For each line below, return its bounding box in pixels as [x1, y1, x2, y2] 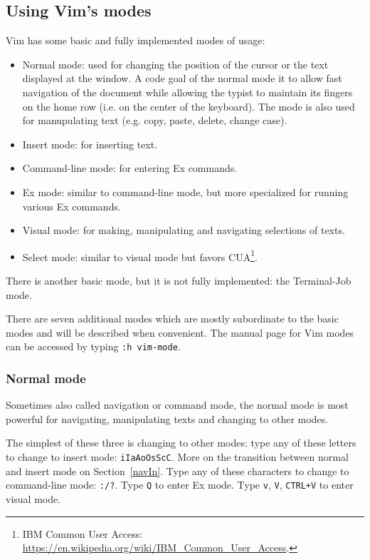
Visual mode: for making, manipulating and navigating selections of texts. [22, 223, 345, 238]
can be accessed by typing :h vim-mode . [6, 339, 181, 354]
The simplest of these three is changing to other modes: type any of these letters [6, 435, 356, 450]
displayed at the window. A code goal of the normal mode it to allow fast [22, 71, 342, 86]
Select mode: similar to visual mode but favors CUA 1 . [22, 247, 258, 264]
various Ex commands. [22, 198, 121, 213]
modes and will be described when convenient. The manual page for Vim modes [6, 325, 354, 340]
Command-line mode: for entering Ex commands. [22, 161, 238, 175]
